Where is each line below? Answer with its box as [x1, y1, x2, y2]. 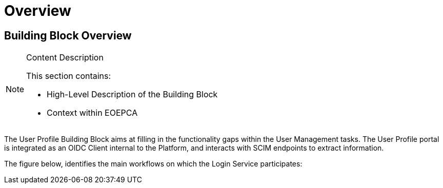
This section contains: [26, 71, 111, 81]
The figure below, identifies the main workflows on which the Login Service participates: [4, 159, 303, 169]
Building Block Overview [4, 29, 132, 42]
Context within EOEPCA [47, 108, 138, 118]
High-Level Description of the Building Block [47, 89, 218, 100]
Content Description [26, 52, 104, 63]
